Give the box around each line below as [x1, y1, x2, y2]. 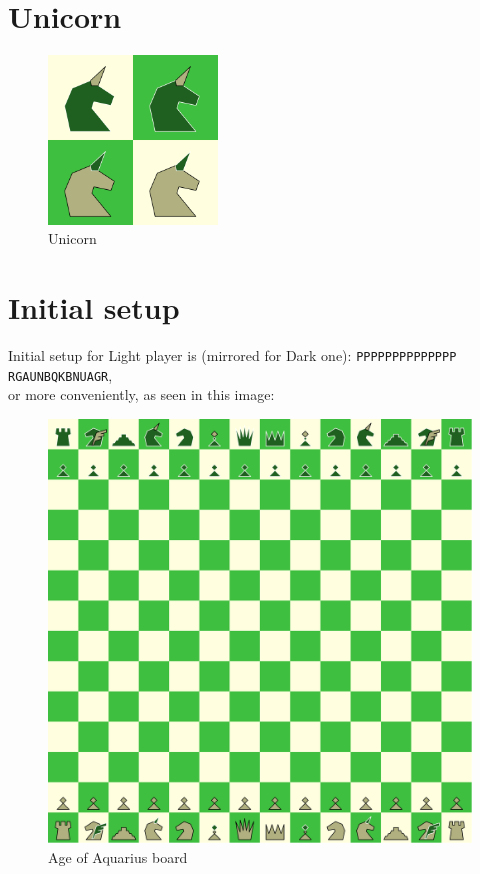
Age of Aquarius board [48, 846, 188, 867]
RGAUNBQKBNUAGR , [8, 364, 113, 385]
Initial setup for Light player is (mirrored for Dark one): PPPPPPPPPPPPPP [8, 345, 457, 366]
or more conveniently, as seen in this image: [8, 384, 275, 405]
